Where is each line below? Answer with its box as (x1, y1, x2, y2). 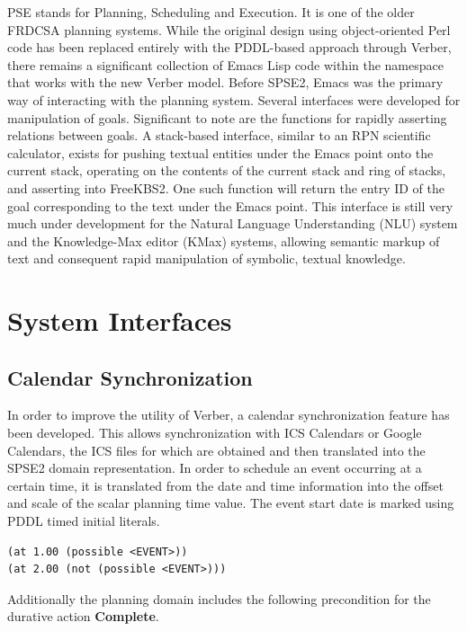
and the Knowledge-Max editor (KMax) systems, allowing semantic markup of (7, 231, 440, 250)
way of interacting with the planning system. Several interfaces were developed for (7, 90, 461, 109)
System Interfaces (7, 302, 232, 339)
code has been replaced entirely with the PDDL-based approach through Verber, (7, 38, 452, 57)
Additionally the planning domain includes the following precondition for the (7, 589, 431, 608)
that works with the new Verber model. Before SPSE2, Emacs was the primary (7, 73, 444, 92)
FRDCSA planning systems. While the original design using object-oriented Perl (7, 20, 451, 39)
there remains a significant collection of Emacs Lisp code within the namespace (7, 55, 444, 74)
